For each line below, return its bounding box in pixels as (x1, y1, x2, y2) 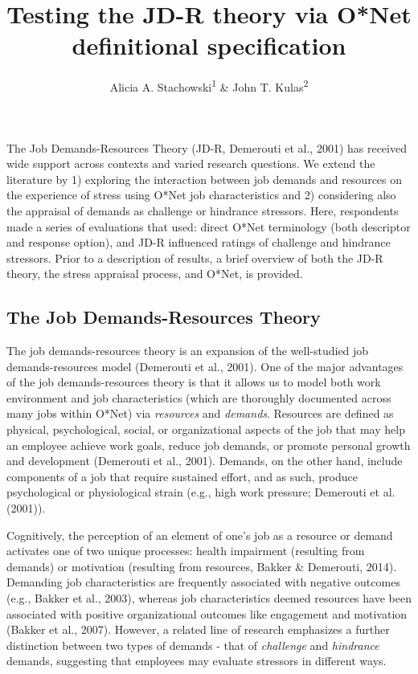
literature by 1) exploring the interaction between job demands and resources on (6, 170, 403, 187)
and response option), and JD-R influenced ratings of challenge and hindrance (6, 234, 391, 251)
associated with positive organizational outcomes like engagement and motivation (6, 605, 408, 622)
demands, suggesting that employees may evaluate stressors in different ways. (6, 652, 387, 669)
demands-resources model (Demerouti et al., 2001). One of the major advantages (6, 357, 404, 374)
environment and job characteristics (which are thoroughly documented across (6, 389, 391, 406)
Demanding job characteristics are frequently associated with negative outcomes (6, 574, 400, 590)
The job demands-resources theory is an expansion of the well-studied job (6, 342, 369, 359)
